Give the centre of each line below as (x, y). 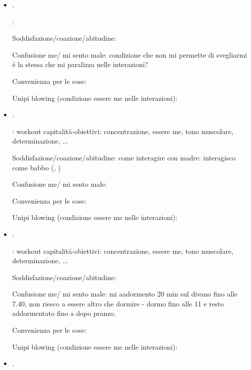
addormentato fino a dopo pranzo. (64, 313)
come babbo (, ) (36, 167)
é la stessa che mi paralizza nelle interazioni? (80, 64)
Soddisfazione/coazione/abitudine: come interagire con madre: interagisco (124, 157)
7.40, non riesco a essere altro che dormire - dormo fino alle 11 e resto (118, 303)
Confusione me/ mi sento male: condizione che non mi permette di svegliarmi (129, 54)
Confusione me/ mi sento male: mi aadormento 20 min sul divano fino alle (125, 294)
